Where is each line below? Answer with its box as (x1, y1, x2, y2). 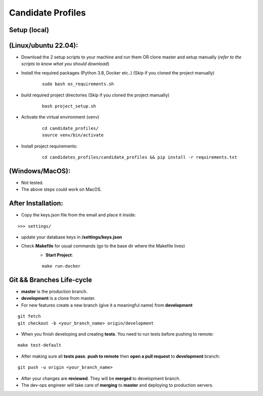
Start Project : (45, 252, 73, 258)
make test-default (18, 342, 62, 348)
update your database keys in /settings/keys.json (21, 234, 122, 240)
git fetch (18, 314, 41, 319)
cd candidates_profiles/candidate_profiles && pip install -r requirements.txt (42, 154, 237, 160)
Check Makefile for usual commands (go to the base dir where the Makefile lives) (21, 243, 185, 249)
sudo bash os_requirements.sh (42, 81, 114, 87)
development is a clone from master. (21, 295, 96, 301)
